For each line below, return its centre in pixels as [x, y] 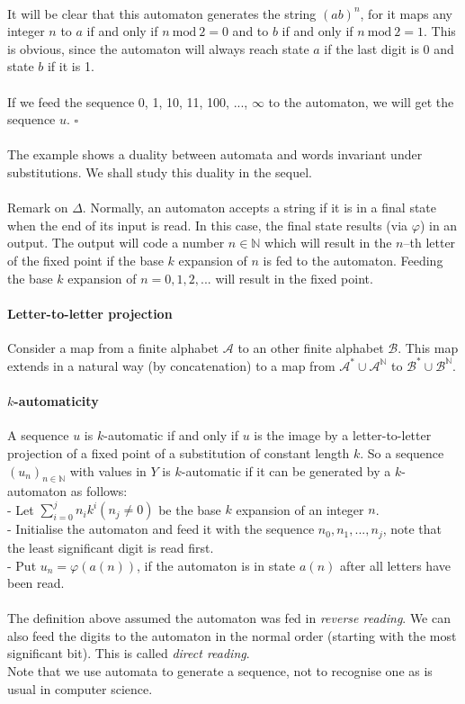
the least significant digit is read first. [111, 547]
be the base [190, 509]
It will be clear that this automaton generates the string [162, 13]
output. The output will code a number [116, 243]
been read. [36, 583]
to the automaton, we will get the [361, 101]
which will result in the [328, 243]
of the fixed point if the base [85, 260]
